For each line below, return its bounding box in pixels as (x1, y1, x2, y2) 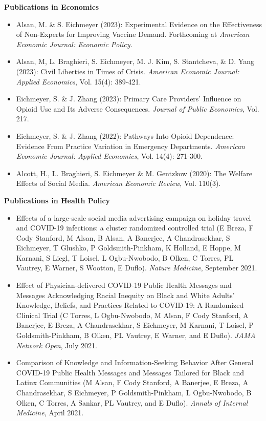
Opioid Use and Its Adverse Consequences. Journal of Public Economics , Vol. (16, 103, 259, 114)
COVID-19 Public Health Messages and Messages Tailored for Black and (16, 367, 244, 377)
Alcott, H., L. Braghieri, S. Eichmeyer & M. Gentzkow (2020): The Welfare (16, 167, 253, 178)
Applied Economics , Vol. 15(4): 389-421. (16, 76, 141, 87)
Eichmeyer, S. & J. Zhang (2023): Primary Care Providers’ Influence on (16, 93, 241, 104)
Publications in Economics (4, 2, 99, 12)
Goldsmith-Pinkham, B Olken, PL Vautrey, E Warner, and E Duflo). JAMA (16, 330, 256, 341)
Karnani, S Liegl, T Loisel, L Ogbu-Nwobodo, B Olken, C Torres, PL (16, 252, 234, 263)
